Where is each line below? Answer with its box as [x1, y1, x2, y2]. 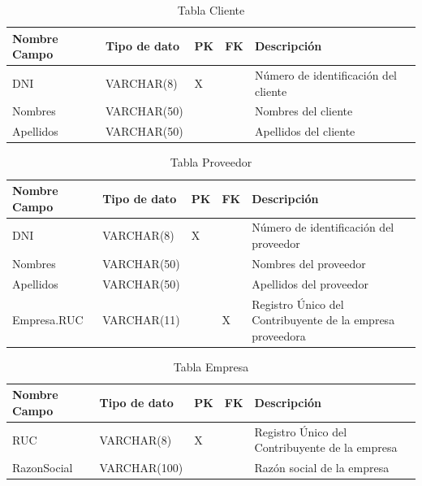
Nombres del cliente [254, 102, 353, 119]
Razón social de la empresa [254, 459, 390, 476]
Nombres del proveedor [252, 254, 366, 271]
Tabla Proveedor [170, 154, 252, 171]
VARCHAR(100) [99, 459, 183, 476]
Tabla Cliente [177, 2, 245, 18]
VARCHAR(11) [102, 311, 180, 328]
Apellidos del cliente [254, 123, 355, 140]
